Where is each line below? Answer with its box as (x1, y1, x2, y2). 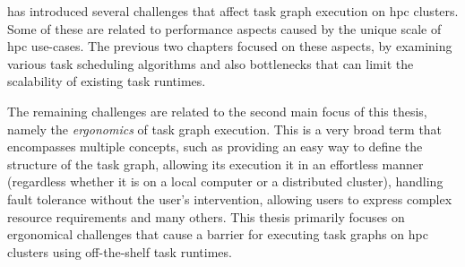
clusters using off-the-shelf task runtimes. (7, 242, 232, 261)
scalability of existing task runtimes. (7, 72, 206, 90)
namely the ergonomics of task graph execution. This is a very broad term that (7, 119, 443, 138)
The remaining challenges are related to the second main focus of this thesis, (7, 101, 427, 120)
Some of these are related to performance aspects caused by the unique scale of (7, 19, 442, 38)
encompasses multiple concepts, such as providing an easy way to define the (7, 137, 423, 156)
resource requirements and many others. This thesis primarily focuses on (7, 207, 405, 226)
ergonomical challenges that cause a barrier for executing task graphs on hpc (7, 225, 428, 244)
